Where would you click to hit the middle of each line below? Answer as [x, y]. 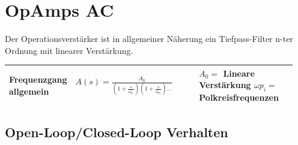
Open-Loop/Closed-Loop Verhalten [117, 132]
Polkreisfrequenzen [239, 97]
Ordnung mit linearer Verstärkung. [69, 50]
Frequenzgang [38, 79]
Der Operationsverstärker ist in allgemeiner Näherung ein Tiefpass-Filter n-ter [149, 39]
